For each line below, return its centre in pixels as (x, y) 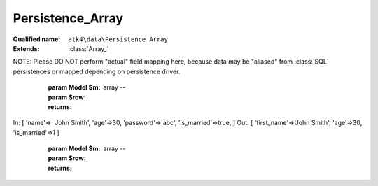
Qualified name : (37, 39)
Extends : (26, 48)
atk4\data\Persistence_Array (118, 39)
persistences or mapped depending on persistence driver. (97, 71)
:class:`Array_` (89, 48)
